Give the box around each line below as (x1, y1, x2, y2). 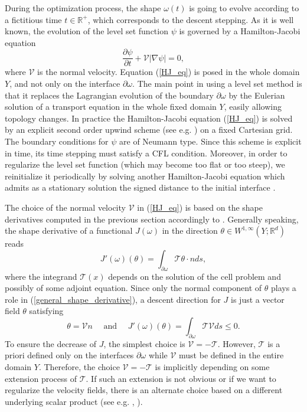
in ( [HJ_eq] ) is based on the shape (137, 201, 263, 213)
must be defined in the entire (179, 349, 284, 361)
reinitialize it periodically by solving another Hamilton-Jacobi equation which (5, 169, 285, 182)
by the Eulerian (228, 89, 285, 101)
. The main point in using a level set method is (132, 77, 302, 90)
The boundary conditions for (5, 135, 109, 147)
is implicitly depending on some (155, 360, 270, 372)
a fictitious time (5, 13, 62, 25)
